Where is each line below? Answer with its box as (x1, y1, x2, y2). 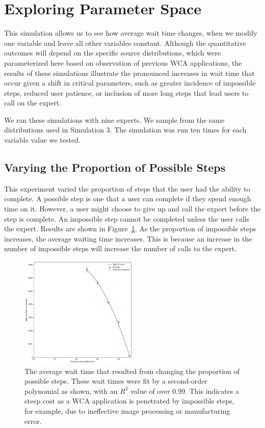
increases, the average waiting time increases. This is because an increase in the (4, 233, 252, 244)
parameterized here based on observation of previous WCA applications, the (4, 57, 242, 68)
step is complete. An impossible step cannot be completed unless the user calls (4, 213, 249, 224)
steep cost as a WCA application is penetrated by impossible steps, (24, 395, 234, 406)
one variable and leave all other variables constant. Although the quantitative (4, 37, 246, 48)
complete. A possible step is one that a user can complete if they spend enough (4, 193, 251, 204)
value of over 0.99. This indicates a (130, 385, 240, 396)
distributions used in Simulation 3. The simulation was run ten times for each (4, 124, 247, 135)
